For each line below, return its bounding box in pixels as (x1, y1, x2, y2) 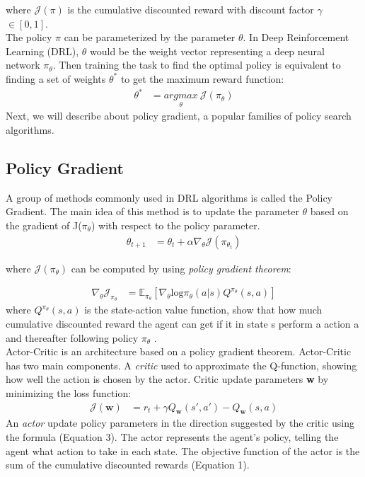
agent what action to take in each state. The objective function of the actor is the (6, 443, 360, 458)
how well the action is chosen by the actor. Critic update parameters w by (6, 372, 329, 386)
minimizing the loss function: (6, 385, 132, 400)
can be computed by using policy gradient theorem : (71, 260, 291, 275)
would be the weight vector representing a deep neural (90, 43, 325, 58)
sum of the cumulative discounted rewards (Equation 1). (6, 457, 250, 472)
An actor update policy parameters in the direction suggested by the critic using (6, 415, 355, 430)
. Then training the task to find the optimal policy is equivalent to (52, 57, 341, 72)
